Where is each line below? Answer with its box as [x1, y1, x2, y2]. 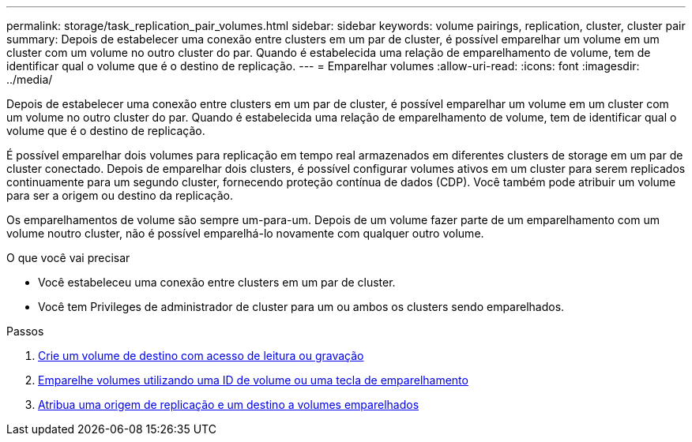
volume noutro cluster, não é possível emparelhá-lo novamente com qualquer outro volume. [6, 227, 484, 240]
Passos [6, 324, 44, 338]
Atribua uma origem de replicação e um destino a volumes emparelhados [38, 398, 419, 411]
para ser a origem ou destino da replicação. [6, 189, 233, 202]
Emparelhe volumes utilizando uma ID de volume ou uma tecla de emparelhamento [38, 373, 468, 387]
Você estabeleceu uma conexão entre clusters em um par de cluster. [38, 275, 396, 289]
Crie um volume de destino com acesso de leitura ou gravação [38, 349, 364, 362]
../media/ [6, 73, 53, 86]
